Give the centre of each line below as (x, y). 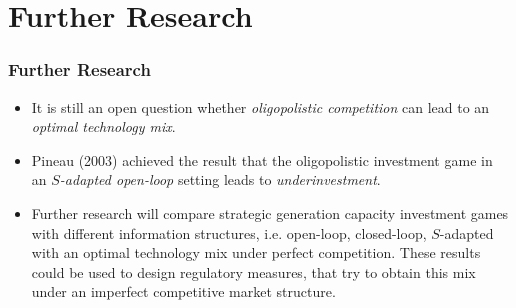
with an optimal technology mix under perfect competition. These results (256, 252)
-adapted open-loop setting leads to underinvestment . (220, 179)
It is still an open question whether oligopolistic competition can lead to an (260, 106)
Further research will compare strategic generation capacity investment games (270, 212)
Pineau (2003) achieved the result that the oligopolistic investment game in (262, 159)
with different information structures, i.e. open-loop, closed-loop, (229, 232)
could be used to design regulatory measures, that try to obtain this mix (253, 271)
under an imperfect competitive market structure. (183, 291)
